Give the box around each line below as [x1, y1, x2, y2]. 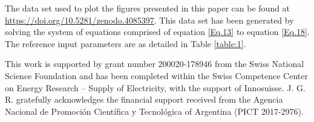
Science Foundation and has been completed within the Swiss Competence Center [5, 69, 308, 82]
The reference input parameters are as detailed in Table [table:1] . [5, 37, 246, 50]
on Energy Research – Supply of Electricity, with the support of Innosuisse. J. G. [5, 81, 306, 94]
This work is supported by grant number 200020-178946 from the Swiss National [5, 57, 304, 70]
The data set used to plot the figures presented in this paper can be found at [5, 2, 290, 14]
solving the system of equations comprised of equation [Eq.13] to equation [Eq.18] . [5, 25, 310, 38]
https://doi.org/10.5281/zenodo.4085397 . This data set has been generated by [5, 13, 294, 26]
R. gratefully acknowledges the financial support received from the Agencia [5, 93, 283, 106]
